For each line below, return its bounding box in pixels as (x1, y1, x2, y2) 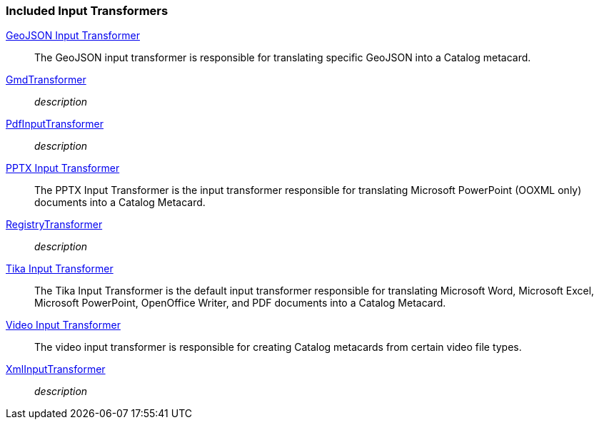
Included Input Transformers (6, 4, 168, 18)
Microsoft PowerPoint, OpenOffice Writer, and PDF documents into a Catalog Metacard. (34, 297, 446, 309)
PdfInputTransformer (6, 118, 104, 130)
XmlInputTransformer (6, 363, 106, 376)
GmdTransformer (6, 73, 86, 86)
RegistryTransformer (6, 218, 103, 231)
